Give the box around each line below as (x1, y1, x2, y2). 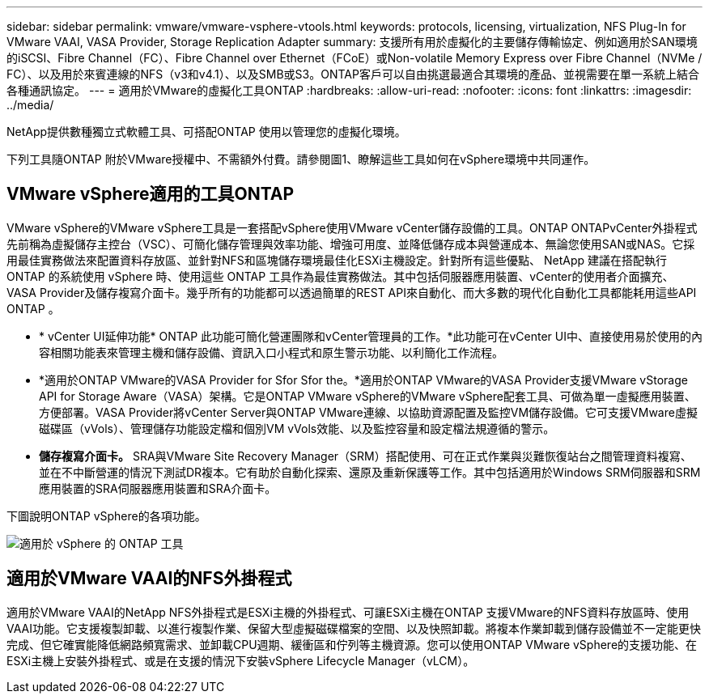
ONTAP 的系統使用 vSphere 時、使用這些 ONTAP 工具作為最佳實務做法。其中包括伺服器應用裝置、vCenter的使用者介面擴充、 (6, 269, 674, 283)
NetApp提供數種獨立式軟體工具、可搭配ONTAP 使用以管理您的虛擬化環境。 (6, 125, 406, 138)
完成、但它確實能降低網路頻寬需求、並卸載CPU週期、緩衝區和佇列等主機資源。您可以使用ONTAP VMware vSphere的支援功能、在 (6, 637, 698, 651)
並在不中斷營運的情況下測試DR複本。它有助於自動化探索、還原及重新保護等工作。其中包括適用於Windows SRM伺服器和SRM (39, 465, 701, 479)
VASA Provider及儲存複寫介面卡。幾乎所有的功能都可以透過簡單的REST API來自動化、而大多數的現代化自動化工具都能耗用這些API (6, 285, 697, 299)
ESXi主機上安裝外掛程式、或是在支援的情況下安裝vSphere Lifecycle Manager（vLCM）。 (6, 653, 475, 668)
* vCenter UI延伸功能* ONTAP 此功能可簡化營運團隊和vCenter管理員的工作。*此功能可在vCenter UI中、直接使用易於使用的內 (39, 329, 703, 343)
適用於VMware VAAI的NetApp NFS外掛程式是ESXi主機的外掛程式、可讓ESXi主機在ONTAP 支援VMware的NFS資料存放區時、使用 (6, 605, 690, 619)
